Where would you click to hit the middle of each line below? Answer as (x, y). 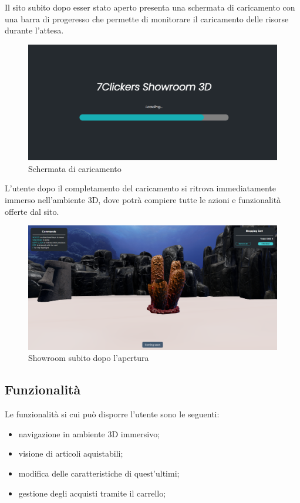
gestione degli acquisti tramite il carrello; (92, 493)
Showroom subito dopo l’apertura (89, 358)
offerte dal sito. (32, 211)
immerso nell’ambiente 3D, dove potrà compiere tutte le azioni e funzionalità (143, 200)
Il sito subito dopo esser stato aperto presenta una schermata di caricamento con (150, 7)
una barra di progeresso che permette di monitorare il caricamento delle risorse (147, 18)
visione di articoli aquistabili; (71, 453)
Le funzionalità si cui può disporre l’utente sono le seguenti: (112, 414)
